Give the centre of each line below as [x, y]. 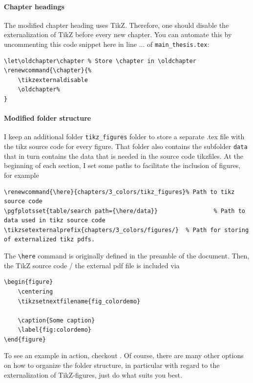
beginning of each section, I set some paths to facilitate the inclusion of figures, [122, 165]
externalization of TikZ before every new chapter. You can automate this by [118, 34]
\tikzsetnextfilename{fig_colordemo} [79, 301]
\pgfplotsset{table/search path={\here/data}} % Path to [125, 211]
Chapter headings [34, 6]
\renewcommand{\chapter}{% [48, 71]
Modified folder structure [48, 118]
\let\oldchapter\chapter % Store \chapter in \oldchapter [100, 61]
